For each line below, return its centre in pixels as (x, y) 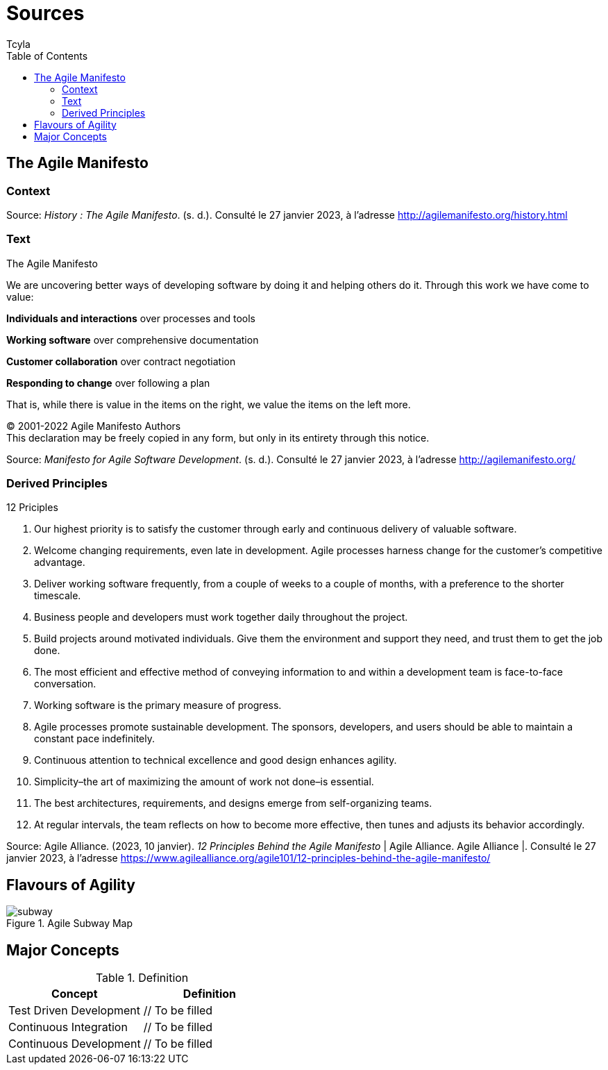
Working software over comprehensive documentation (133, 340)
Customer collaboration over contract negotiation (121, 361)
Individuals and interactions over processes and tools (131, 318)
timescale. (58, 596)
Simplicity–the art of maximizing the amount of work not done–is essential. (204, 782)
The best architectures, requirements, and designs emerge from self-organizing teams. (233, 803)
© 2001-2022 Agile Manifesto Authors (94, 426)
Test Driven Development (75, 1011)
